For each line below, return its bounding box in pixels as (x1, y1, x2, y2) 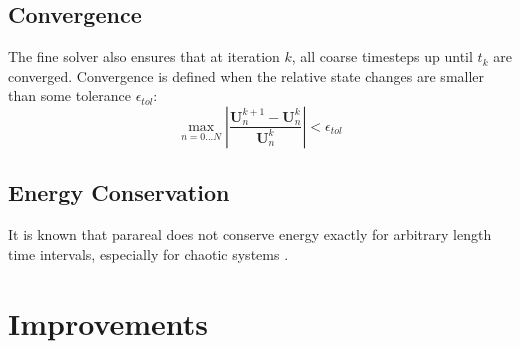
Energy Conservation (8, 177, 230, 208)
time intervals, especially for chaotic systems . (8, 243, 289, 264)
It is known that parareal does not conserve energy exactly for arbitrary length (8, 224, 492, 245)
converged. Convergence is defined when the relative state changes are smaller (8, 65, 485, 86)
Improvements (8, 302, 209, 343)
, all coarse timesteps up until (291, 46, 473, 67)
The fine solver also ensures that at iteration (8, 46, 280, 67)
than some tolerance (8, 85, 131, 106)
